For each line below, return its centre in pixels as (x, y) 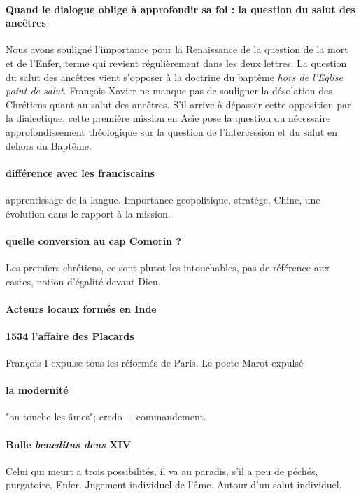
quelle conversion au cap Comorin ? (94, 240)
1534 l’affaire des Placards (70, 335)
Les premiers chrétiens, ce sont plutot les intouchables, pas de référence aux (168, 267)
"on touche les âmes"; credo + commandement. (106, 417)
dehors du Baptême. (49, 145)
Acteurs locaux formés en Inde (81, 308)
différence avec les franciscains (80, 172)
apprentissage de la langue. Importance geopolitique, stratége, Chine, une (163, 199)
